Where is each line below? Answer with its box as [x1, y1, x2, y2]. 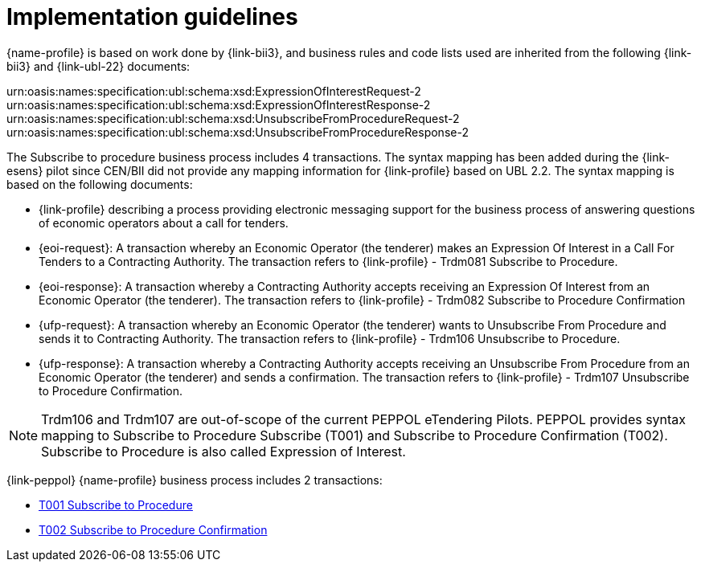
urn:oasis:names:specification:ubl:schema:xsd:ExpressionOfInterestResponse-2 [6, 97, 431, 112]
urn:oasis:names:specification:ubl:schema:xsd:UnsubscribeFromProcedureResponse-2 [6, 125, 469, 139]
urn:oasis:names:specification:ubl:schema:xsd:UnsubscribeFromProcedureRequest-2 [6, 111, 460, 125]
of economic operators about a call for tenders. [39, 215, 289, 230]
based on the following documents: [6, 177, 193, 191]
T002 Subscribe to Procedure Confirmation [39, 522, 268, 537]
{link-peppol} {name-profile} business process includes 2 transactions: [6, 472, 383, 487]
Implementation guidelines [6, 3, 298, 31]
